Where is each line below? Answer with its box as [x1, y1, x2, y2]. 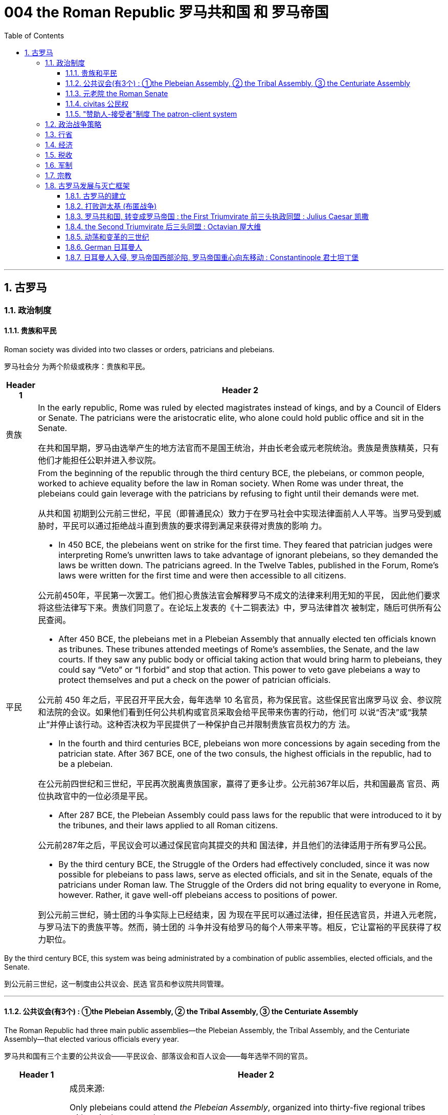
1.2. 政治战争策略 [45, 119, 102, 128]
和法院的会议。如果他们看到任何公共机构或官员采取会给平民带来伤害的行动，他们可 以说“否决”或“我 [38, 706, 419, 717]
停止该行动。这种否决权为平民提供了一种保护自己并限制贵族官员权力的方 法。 [58, 719, 355, 730]
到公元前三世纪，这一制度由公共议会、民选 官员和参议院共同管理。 [4, 979, 228, 988]
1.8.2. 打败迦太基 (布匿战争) [65, 201, 157, 210]
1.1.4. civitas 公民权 [65, 99, 129, 108]
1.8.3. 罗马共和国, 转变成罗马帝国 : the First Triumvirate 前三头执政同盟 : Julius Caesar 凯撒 [65, 211, 369, 221]
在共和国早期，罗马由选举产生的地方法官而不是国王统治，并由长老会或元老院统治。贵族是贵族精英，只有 [38, 442, 439, 453]
